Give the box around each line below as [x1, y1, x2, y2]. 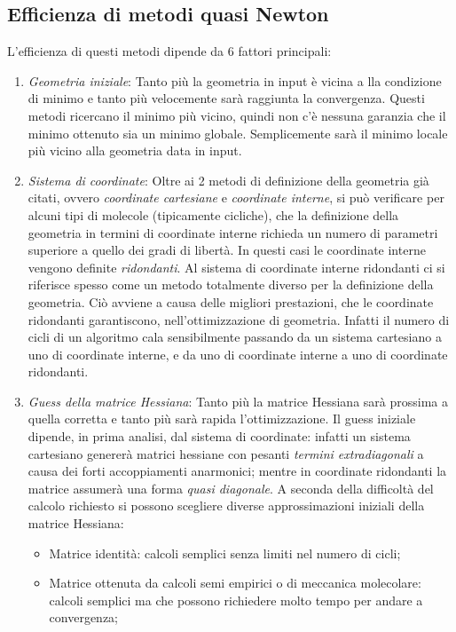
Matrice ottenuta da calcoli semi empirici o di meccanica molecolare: [49, 573, 421, 592]
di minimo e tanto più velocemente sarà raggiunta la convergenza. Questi [28, 89, 425, 107]
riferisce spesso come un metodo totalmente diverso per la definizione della [28, 275, 434, 294]
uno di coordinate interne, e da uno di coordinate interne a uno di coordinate [28, 344, 448, 363]
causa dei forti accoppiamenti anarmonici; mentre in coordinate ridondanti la [28, 462, 447, 480]
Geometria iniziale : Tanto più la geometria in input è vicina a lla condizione [28, 71, 442, 90]
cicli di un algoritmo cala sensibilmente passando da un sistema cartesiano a [28, 328, 442, 346]
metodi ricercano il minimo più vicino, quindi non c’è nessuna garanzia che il [28, 106, 446, 124]
